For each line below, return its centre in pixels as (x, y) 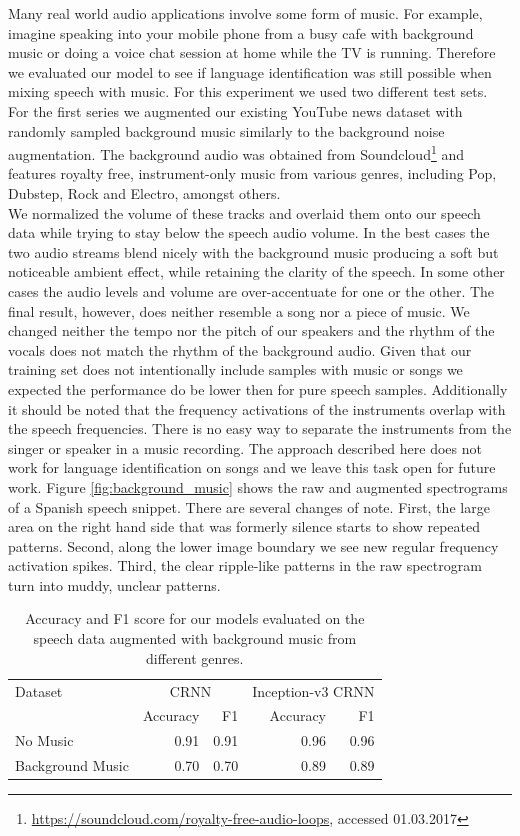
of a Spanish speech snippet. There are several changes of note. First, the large (249, 506)
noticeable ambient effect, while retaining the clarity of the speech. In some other (256, 271)
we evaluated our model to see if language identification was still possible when (250, 71)
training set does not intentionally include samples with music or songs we (235, 369)
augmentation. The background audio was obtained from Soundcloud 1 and (236, 152)
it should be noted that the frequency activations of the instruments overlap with (257, 408)
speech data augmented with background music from (195, 638)
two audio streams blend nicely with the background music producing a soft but (253, 251)
